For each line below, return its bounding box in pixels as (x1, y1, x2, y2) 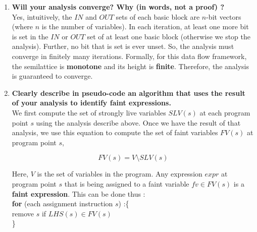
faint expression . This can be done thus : (12, 188, 145, 199)
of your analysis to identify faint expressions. (12, 97, 171, 108)
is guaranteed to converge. (12, 71, 93, 81)
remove (12, 208, 34, 218)
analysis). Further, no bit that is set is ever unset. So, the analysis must (12, 41, 234, 51)
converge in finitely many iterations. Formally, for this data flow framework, (12, 50, 247, 61)
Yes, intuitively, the (12, 11, 72, 22)
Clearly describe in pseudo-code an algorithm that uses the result (12, 87, 245, 98)
